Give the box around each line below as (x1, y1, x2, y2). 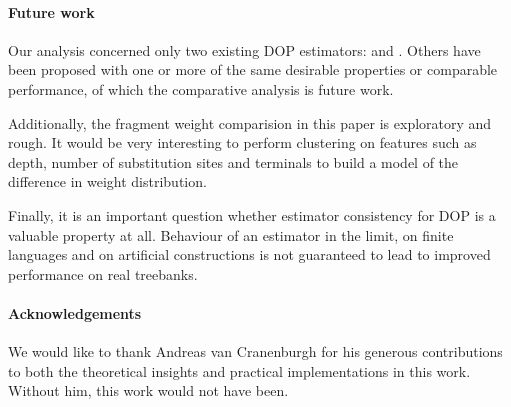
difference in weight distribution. (8, 171, 207, 192)
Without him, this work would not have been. (8, 380, 289, 401)
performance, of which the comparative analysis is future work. (8, 78, 394, 99)
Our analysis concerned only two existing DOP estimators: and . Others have (8, 39, 481, 60)
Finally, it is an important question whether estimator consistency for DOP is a (8, 204, 496, 225)
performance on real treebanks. (8, 263, 198, 284)
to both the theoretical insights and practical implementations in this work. (8, 360, 471, 381)
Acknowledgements (8, 302, 142, 323)
